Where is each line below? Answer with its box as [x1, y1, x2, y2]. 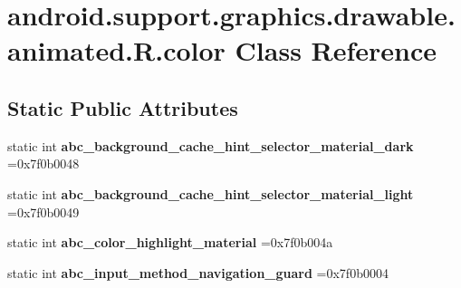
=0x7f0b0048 [7, 154, 80, 173]
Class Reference [235, 32, 437, 69]
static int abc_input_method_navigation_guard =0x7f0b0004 [7, 263, 389, 282]
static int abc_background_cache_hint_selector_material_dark [7, 136, 414, 155]
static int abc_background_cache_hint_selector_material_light [7, 184, 414, 203]
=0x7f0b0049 [7, 202, 80, 221]
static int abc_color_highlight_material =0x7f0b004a [7, 233, 333, 252]
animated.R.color [7, 32, 226, 69]
